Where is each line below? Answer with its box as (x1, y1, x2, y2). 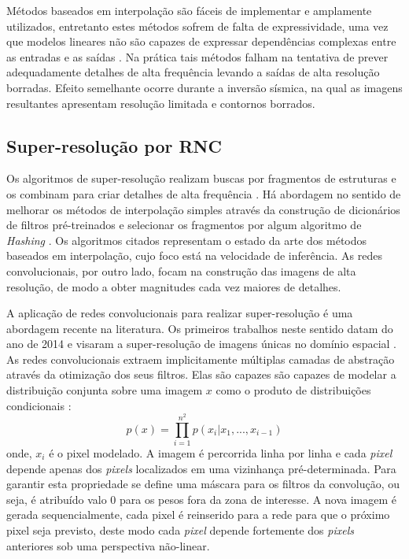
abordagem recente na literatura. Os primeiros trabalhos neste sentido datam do (6, 320, 393, 336)
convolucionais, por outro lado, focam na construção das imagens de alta (6, 262, 356, 279)
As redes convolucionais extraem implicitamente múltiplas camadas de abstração (6, 350, 395, 367)
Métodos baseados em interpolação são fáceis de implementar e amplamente (6, 2, 372, 18)
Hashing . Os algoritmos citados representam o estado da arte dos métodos (6, 231, 367, 248)
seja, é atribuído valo (6, 491, 107, 507)
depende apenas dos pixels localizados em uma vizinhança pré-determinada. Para (6, 460, 396, 476)
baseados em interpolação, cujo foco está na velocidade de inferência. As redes (6, 247, 383, 264)
